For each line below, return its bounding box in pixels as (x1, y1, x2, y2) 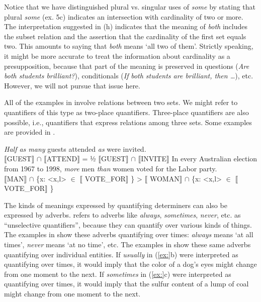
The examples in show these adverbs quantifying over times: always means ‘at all (4, 229, 253, 240)
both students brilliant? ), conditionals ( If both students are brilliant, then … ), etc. (4, 70, 253, 81)
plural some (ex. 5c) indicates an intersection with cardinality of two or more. (4, 11, 243, 22)
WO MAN (149, 173, 180, 183)
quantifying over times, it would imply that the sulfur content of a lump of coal (4, 278, 249, 289)
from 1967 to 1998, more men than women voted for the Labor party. (4, 163, 217, 173)
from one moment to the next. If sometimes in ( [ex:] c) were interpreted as (4, 268, 231, 279)
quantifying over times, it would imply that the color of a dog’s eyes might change (4, 259, 257, 269)
